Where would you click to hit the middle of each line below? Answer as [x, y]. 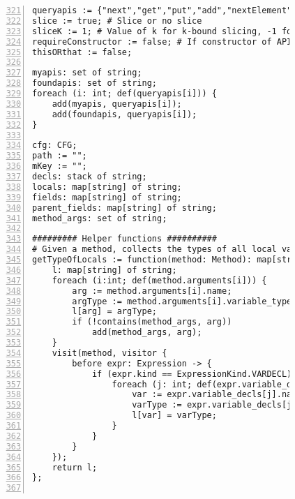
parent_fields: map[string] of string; [124, 208]
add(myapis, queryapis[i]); [117, 104]
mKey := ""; [60, 166]
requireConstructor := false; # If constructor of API [162, 42]
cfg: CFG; [55, 146]
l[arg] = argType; [114, 312]
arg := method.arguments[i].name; [152, 291]
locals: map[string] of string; [107, 187]
